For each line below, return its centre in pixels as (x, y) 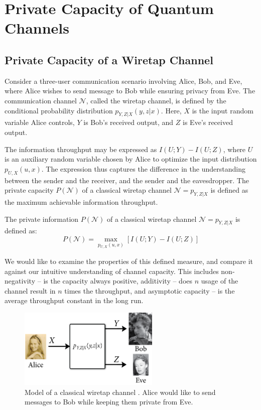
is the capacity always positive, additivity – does (118, 281)
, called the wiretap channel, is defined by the (156, 100)
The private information (42, 219)
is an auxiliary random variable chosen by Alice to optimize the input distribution (131, 159)
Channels (37, 28)
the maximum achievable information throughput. (81, 201)
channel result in (30, 290)
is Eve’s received (208, 122)
